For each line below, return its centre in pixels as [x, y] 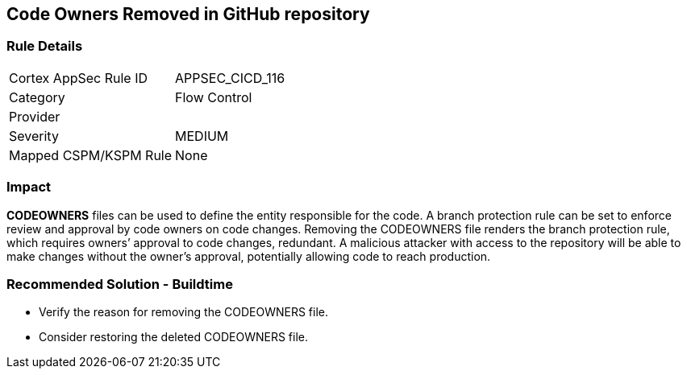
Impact [29, 187]
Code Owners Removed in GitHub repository [188, 14]
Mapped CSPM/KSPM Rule [91, 155]
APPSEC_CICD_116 [230, 78]
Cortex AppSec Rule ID [79, 78]
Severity [34, 136]
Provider [35, 116]
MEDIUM [202, 136]
